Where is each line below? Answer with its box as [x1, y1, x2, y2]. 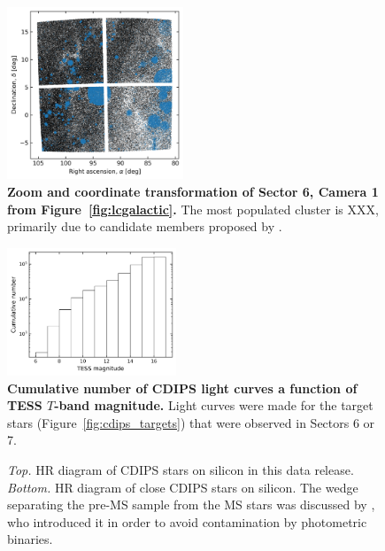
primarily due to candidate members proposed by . [7, 217, 282, 236]
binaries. [7, 530, 53, 548]
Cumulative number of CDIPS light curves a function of [7, 378, 358, 397]
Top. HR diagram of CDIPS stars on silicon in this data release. [7, 461, 354, 479]
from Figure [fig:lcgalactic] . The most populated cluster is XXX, [7, 199, 379, 218]
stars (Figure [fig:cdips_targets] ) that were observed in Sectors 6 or [7, 413, 375, 431]
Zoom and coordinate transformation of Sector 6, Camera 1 [7, 182, 379, 200]
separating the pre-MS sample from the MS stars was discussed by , [7, 495, 375, 514]
